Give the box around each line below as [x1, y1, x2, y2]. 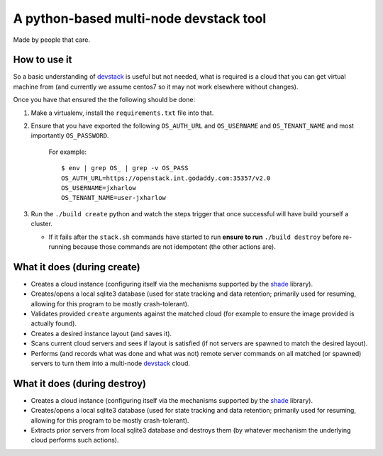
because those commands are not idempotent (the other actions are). [72, 242, 276, 251]
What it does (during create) [13, 261, 141, 273]
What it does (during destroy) [13, 377, 147, 389]
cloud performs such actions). [30, 436, 119, 445]
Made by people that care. [13, 35, 90, 44]
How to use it [13, 54, 72, 66]
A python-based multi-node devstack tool [13, 11, 266, 26]
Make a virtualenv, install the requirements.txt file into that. [30, 109, 214, 117]
